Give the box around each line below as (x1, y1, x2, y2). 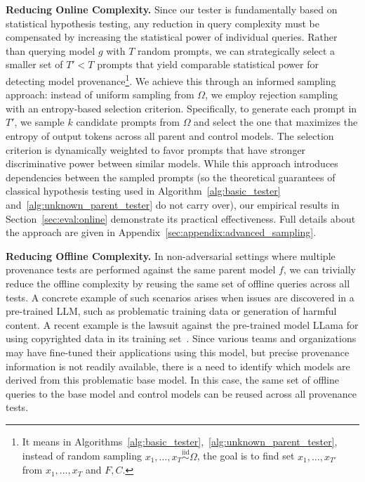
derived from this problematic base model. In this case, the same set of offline (6, 372, 339, 387)
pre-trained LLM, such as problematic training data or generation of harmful (6, 304, 337, 318)
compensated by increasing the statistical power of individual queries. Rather (6, 30, 338, 44)
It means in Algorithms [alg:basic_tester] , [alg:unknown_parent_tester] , (22, 434, 338, 448)
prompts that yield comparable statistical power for (97, 57, 319, 72)
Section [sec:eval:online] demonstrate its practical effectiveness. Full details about (6, 211, 356, 226)
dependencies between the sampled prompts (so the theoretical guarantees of (6, 169, 336, 184)
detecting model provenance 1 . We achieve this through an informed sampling (6, 71, 336, 88)
